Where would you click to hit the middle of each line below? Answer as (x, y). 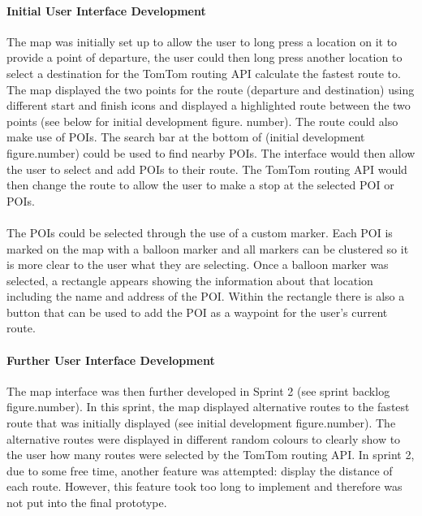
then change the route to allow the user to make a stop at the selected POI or (200, 185)
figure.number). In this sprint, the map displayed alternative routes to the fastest (208, 407)
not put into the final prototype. (87, 503)
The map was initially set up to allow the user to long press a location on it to (202, 41)
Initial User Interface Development (106, 10)
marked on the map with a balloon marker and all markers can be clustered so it (208, 248)
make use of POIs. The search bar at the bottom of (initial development (186, 137)
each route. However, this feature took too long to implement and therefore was (205, 486)
